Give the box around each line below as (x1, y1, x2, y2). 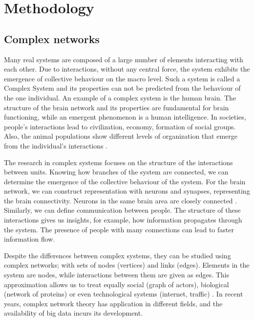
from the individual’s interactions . (4, 140, 108, 150)
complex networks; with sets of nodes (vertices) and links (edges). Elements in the (4, 260, 250, 270)
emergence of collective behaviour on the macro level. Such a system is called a (4, 73, 240, 83)
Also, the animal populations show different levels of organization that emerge (4, 131, 237, 141)
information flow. (4, 234, 55, 244)
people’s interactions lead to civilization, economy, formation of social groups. (4, 121, 236, 131)
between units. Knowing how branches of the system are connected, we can (4, 167, 229, 177)
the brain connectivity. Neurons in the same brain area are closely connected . (4, 195, 237, 205)
